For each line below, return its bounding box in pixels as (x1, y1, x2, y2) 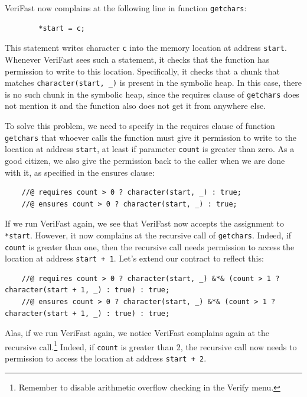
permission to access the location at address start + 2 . (5, 352, 207, 364)
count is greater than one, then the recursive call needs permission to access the (5, 240, 295, 253)
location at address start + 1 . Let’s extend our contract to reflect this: (5, 252, 264, 264)
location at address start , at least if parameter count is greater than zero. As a (5, 143, 295, 155)
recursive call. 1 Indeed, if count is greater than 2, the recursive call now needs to (5, 338, 297, 353)
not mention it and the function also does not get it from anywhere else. (5, 99, 266, 112)
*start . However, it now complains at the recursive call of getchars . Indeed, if (5, 228, 292, 241)
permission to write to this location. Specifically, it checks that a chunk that (5, 64, 280, 77)
